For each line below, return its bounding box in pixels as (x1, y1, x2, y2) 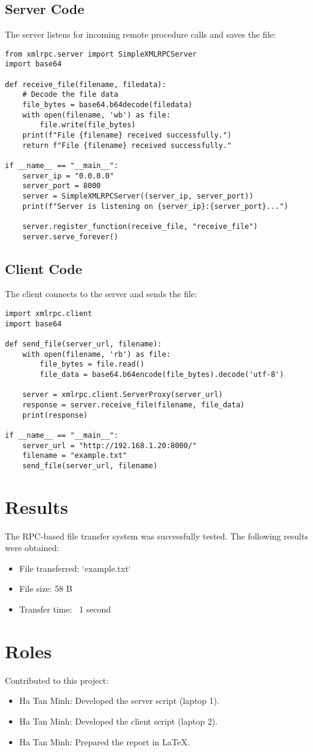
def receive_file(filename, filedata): (5, 80, 166, 89)
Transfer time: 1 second (19, 603, 111, 616)
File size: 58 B (19, 582, 72, 595)
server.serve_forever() (22, 232, 119, 241)
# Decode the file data (22, 90, 119, 99)
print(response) (22, 410, 88, 420)
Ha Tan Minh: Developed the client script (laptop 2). (19, 714, 218, 727)
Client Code (5, 259, 82, 278)
